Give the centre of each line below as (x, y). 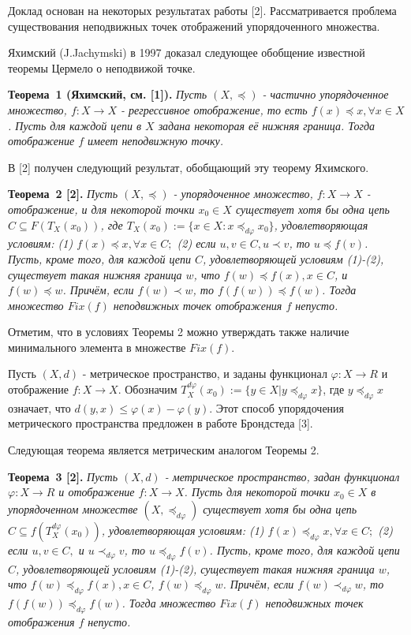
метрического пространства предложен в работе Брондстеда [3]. (161, 423)
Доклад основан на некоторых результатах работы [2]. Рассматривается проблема (202, 10)
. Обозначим (148, 389)
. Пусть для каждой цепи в (75, 125)
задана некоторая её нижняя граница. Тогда (267, 125)
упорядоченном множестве (73, 508)
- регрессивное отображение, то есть (214, 109)
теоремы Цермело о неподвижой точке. (102, 67)
